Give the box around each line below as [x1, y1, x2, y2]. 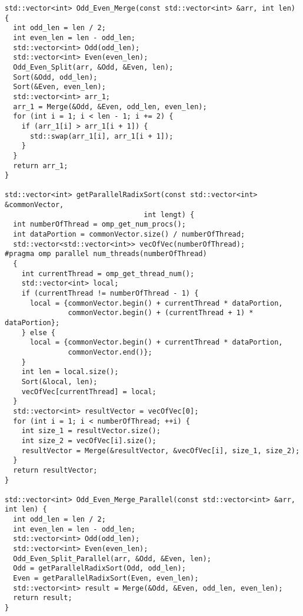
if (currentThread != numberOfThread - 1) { [21, 289, 199, 298]
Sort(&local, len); [21, 377, 98, 386]
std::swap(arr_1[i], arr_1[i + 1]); [29, 132, 174, 140]
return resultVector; [13, 466, 98, 474]
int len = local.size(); [21, 368, 119, 376]
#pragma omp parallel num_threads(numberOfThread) [5, 250, 207, 258]
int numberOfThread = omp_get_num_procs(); [13, 220, 186, 229]
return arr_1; [13, 161, 68, 170]
